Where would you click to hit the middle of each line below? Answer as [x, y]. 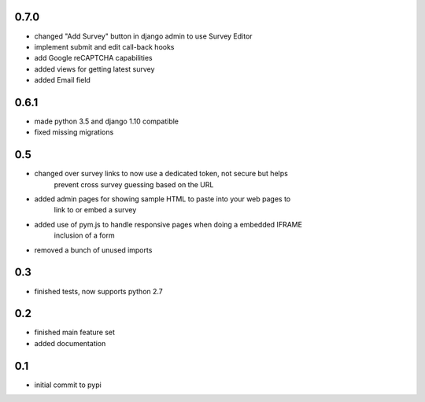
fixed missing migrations [74, 132]
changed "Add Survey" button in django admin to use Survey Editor [143, 36]
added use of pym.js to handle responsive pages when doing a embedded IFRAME [168, 224]
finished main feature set [75, 332]
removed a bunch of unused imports [93, 250]
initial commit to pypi [68, 385]
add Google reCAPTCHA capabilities [93, 58]
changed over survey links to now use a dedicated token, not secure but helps [161, 174]
